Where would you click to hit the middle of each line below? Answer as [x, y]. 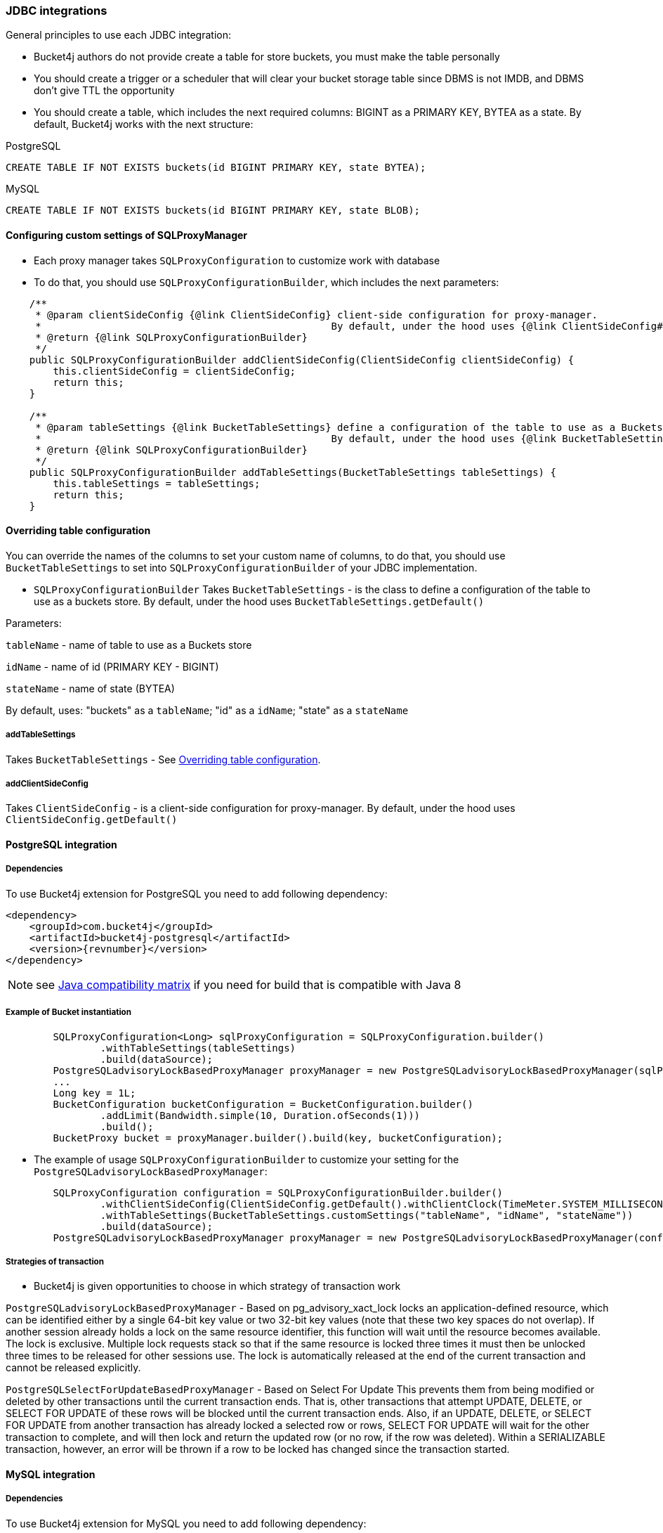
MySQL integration [51, 1474]
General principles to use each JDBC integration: [118, 35]
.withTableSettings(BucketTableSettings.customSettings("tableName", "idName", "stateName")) [367, 1215]
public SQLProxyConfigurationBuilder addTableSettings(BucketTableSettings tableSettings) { [293, 472]
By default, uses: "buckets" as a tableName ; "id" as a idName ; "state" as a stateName [207, 710]
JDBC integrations [57, 11]
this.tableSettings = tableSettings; [157, 483]
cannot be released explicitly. [73, 1368]
